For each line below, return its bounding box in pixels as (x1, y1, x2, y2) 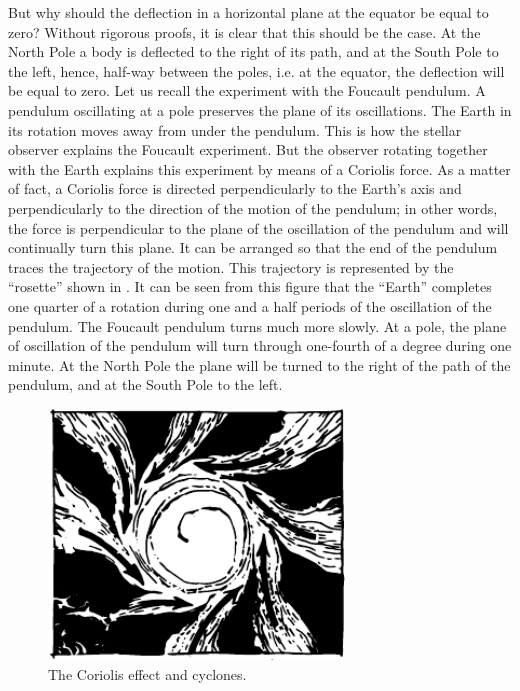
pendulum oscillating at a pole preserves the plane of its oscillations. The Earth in (8, 99, 512, 120)
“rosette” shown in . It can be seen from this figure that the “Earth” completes (8, 276, 492, 297)
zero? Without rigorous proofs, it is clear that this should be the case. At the (8, 21, 481, 42)
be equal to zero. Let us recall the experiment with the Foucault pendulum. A (8, 80, 486, 101)
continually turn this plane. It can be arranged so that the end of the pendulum (8, 237, 498, 258)
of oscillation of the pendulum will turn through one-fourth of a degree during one (8, 335, 512, 356)
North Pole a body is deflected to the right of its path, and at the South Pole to (8, 41, 499, 62)
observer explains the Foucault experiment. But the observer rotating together (8, 139, 488, 160)
